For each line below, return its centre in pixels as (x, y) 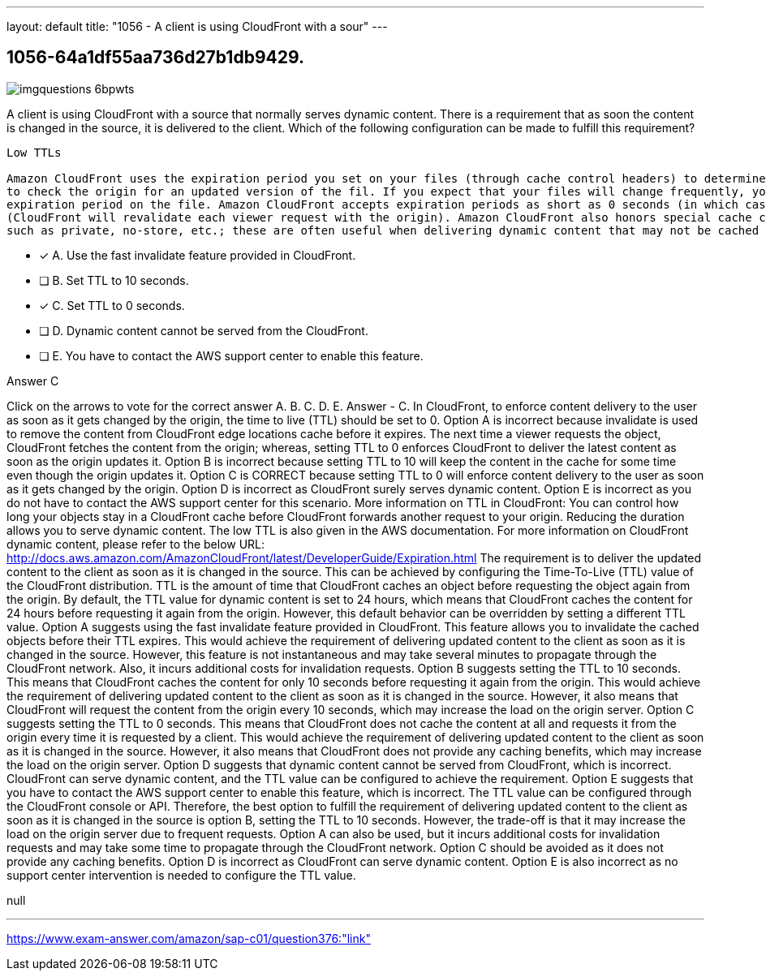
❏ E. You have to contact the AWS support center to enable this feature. (231, 355)
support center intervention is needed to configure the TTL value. (181, 875)
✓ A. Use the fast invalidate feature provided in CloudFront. (198, 255)
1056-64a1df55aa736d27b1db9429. (155, 58)
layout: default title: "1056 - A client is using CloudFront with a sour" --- (197, 26)
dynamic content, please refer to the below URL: (136, 544)
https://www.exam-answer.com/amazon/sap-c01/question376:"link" (189, 938)
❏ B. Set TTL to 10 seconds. (114, 280)
